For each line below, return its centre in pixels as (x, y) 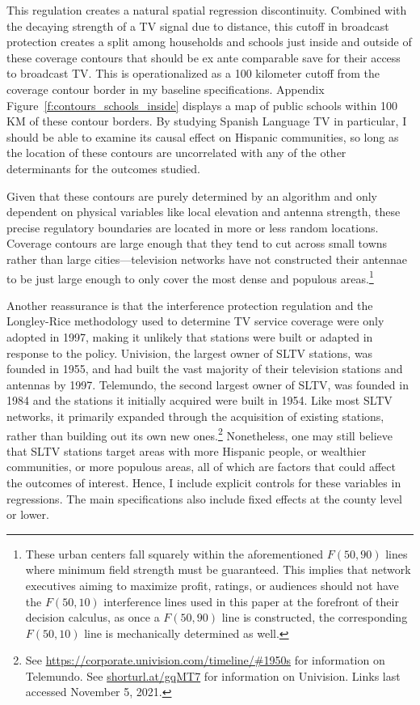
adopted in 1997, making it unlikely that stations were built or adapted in (190, 336)
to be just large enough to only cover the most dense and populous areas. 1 (190, 277)
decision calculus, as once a (92, 617)
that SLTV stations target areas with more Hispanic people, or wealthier (187, 450)
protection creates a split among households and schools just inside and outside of (209, 42)
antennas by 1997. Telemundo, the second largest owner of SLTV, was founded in (208, 384)
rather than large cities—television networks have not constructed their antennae (207, 259)
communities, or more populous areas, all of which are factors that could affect (201, 467)
